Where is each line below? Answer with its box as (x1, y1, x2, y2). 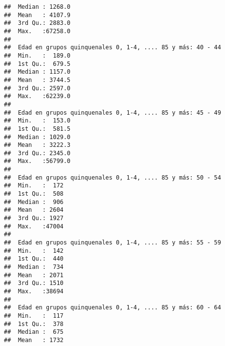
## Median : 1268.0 (4, 3, 71, 10)
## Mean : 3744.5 (4, 76, 71, 83)
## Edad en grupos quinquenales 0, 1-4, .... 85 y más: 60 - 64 (4, 304, 221, 311)
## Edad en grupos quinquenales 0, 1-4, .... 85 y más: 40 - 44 (4, 44, 221, 51)
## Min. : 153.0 (4, 117, 71, 124)
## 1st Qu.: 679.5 (4, 60, 71, 67)
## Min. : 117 (4, 312, 64, 319)
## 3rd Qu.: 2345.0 (4, 149, 71, 157)
